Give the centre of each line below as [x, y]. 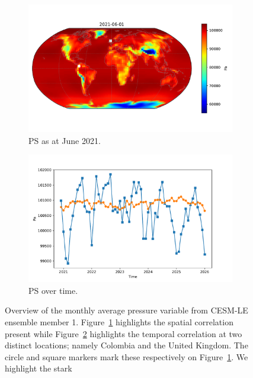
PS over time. [53, 290]
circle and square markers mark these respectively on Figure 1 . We [126, 356]
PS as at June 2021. [65, 140]
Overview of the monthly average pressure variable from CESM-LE [126, 310]
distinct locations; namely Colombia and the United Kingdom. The [126, 345]
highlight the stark [39, 368]
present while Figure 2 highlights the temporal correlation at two [124, 333]
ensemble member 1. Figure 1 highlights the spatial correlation [119, 321]
